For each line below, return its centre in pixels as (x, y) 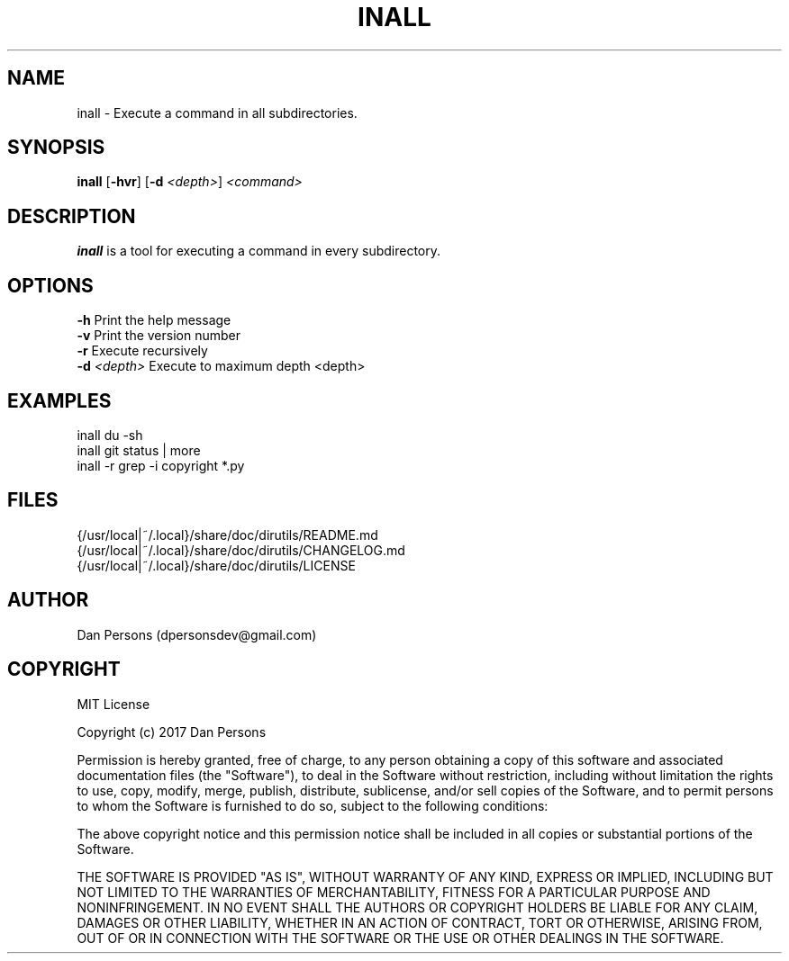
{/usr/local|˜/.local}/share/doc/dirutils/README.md (227, 534)
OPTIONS (50, 285)
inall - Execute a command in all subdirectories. (217, 112)
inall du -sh (110, 435)
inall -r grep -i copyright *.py (161, 465)
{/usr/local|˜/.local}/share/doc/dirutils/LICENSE (216, 565)
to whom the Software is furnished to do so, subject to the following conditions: (313, 805)
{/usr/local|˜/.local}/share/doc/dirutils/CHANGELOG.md (241, 550)
